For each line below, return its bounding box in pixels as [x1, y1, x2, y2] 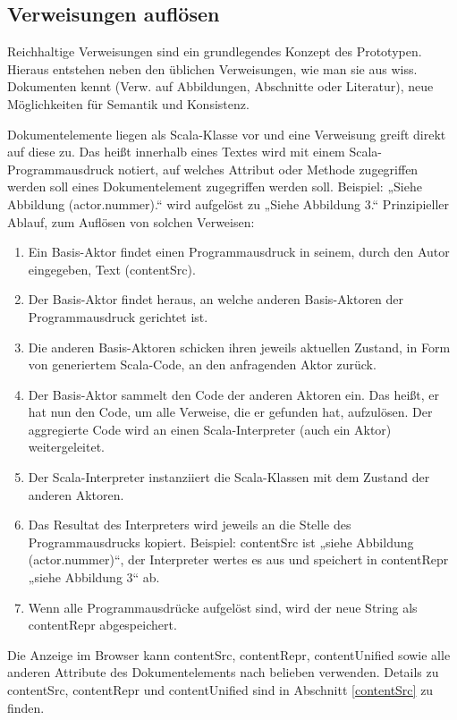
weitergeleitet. [28, 437, 105, 456]
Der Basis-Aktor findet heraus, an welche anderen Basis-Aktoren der [28, 290, 404, 309]
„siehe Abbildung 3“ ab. [28, 568, 160, 587]
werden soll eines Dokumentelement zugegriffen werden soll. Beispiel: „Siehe [7, 177, 422, 196]
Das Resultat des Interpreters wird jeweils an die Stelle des [28, 515, 351, 534]
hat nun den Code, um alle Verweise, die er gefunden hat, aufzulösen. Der [28, 402, 433, 421]
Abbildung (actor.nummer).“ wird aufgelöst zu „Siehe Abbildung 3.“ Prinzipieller [7, 194, 450, 213]
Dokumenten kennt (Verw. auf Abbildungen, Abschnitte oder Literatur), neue [7, 77, 434, 96]
